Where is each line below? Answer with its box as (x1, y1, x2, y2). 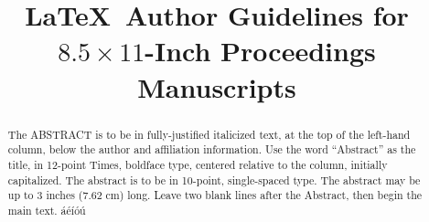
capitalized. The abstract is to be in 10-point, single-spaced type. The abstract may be (7, 172, 421, 187)
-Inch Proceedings (145, 32, 376, 69)
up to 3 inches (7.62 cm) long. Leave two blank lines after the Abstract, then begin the (7, 187, 423, 203)
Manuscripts (137, 68, 296, 105)
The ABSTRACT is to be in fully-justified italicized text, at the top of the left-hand (7, 126, 411, 142)
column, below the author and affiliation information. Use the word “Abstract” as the (7, 142, 416, 157)
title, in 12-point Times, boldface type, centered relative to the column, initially (7, 156, 388, 172)
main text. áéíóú (7, 202, 86, 217)
